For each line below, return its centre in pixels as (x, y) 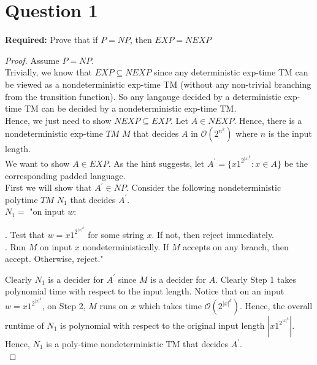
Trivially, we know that (49, 72)
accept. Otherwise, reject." (54, 259)
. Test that (25, 234)
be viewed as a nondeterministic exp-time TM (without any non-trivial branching (158, 84)
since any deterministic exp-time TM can (231, 72)
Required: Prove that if (52, 40)
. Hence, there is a (268, 120)
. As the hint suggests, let (156, 163)
